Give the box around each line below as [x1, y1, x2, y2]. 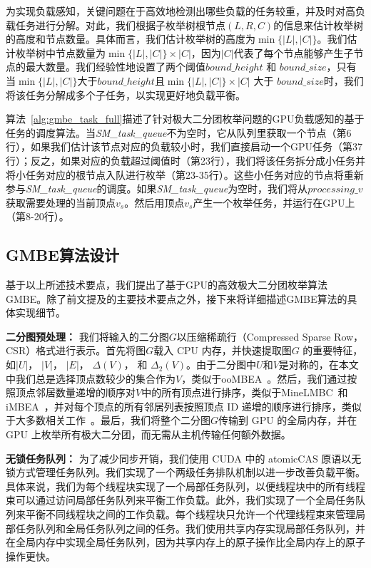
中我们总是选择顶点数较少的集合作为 [6, 371, 176, 386]
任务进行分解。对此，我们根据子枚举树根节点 [15, 17, 225, 32]
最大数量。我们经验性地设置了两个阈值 [25, 59, 205, 74]
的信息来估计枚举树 [273, 17, 364, 32]
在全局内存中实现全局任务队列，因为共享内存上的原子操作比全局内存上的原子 [6, 535, 365, 549]
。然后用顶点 [124, 195, 185, 210]
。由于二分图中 [186, 357, 257, 372]
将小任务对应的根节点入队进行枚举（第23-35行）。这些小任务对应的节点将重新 [6, 167, 364, 182]
